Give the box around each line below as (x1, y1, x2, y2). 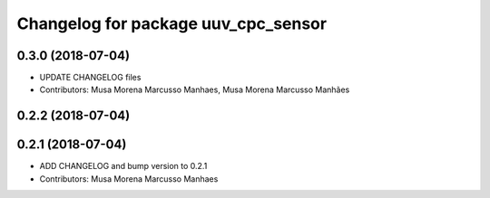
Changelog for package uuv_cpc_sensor (16, 14, 327, 33)
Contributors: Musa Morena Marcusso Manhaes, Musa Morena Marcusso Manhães (39, 84, 350, 95)
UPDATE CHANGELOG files (39, 72, 142, 83)
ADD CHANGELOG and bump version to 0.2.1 (39, 161, 208, 172)
